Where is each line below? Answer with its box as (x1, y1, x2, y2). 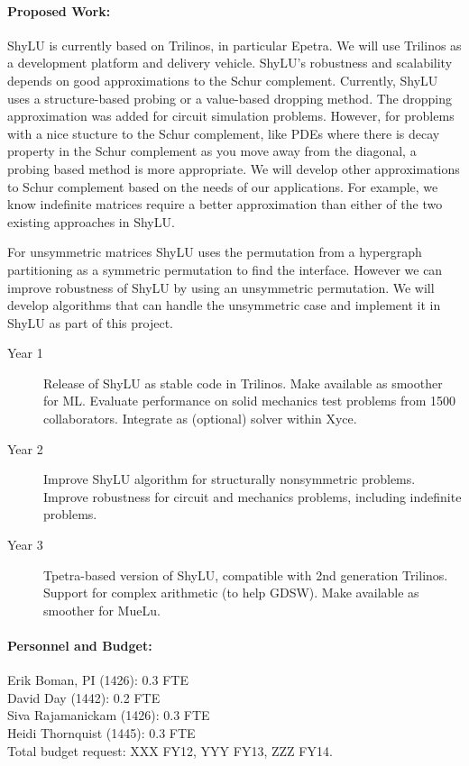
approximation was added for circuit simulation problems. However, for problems (7, 106, 455, 125)
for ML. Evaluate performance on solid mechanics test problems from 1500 (43, 391, 456, 410)
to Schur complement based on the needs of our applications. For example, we (7, 177, 438, 196)
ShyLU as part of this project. (7, 313, 174, 332)
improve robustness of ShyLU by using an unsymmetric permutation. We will (7, 278, 435, 296)
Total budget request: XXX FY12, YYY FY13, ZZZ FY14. (7, 741, 333, 760)
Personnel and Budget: (7, 636, 152, 655)
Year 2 (7, 439, 43, 458)
